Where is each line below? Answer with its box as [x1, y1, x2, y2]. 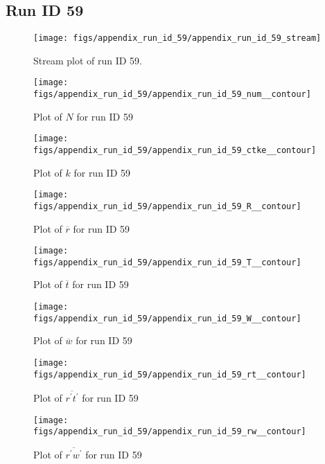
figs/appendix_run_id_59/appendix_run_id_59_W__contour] [33, 313, 301, 323]
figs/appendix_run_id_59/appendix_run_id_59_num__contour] [33, 89, 311, 100]
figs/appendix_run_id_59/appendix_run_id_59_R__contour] [33, 201, 301, 211]
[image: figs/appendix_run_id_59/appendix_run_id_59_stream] [33, 33, 322, 44]
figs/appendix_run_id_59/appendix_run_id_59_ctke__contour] [33, 145, 317, 156]
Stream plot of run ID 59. [33, 53, 143, 67]
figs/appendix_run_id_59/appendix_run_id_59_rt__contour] [33, 369, 306, 380]
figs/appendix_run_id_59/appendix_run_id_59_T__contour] [33, 257, 301, 267]
